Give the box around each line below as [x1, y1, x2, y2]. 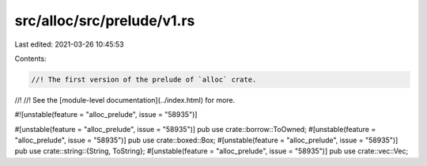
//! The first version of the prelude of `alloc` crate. [31, 75, 257, 84]
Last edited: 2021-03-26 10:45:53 [14, 40, 124, 49]
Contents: [14, 54, 47, 63]
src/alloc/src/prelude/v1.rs [14, 12, 195, 29]
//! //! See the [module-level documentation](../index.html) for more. [14, 95, 236, 104]
